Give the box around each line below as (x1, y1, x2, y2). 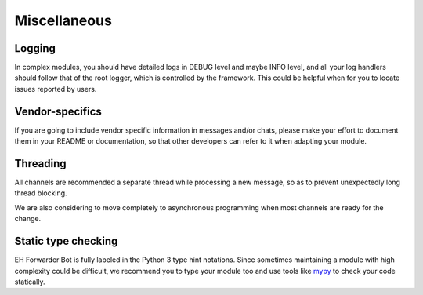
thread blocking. (14, 188, 67, 198)
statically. (14, 277, 46, 286)
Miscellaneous (14, 12, 113, 29)
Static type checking (14, 235, 118, 248)
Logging (14, 42, 56, 55)
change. (14, 214, 42, 224)
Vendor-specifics (14, 104, 102, 118)
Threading (14, 157, 67, 170)
